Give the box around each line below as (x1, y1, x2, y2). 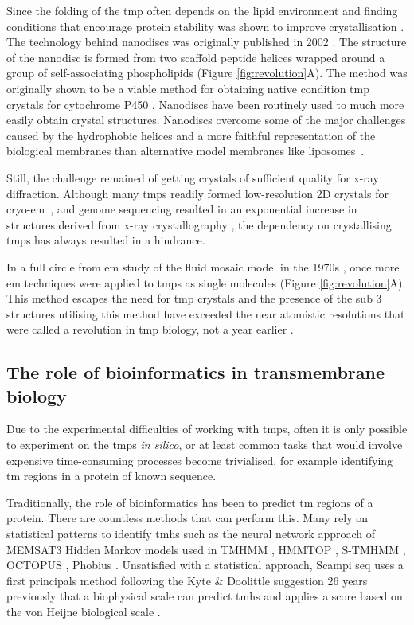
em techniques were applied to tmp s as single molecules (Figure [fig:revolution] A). (6, 274, 406, 291)
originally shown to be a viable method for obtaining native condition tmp (6, 80, 370, 96)
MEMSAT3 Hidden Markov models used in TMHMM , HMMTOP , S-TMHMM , (6, 541, 406, 557)
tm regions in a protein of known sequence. (6, 467, 217, 484)
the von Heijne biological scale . (6, 604, 161, 619)
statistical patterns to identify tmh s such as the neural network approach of (6, 525, 376, 542)
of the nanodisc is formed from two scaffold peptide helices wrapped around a (6, 49, 385, 65)
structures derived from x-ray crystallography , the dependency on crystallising (6, 216, 392, 232)
